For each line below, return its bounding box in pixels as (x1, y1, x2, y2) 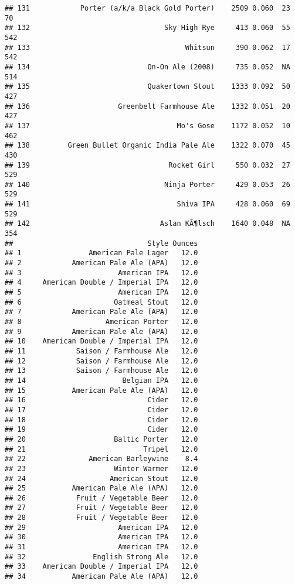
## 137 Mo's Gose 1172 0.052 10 (5, 121, 290, 130)
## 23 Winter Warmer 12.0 (5, 464, 198, 473)
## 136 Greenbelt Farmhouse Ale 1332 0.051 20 (5, 102, 290, 111)
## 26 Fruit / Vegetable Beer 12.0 (5, 493, 198, 502)
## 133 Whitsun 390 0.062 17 (5, 43, 290, 52)
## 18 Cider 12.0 (5, 415, 198, 424)
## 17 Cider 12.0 (5, 405, 198, 414)
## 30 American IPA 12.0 (5, 533, 198, 542)
